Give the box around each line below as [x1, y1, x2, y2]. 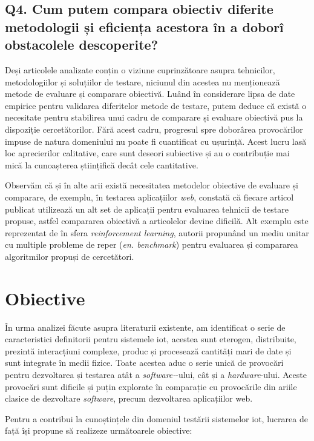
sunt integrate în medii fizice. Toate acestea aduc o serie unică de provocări [5, 356, 284, 369]
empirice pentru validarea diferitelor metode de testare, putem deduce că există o [5, 99, 307, 111]
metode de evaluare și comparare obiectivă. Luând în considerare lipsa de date [5, 87, 295, 100]
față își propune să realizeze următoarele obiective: [5, 424, 192, 437]
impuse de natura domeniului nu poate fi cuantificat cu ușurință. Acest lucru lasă [5, 134, 307, 147]
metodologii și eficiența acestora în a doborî [5, 17, 284, 36]
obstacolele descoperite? [5, 35, 159, 54]
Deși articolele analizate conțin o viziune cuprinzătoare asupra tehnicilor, [5, 63, 275, 76]
